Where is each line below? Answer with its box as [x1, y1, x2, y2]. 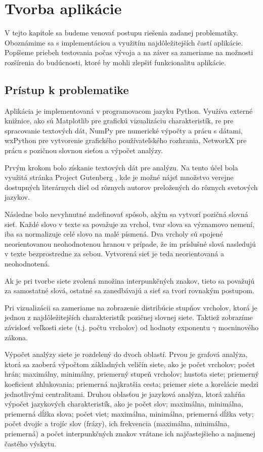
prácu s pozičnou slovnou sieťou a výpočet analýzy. [5, 145, 163, 156]
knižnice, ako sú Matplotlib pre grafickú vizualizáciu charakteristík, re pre [5, 115, 234, 126]
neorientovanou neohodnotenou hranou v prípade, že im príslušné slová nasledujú [5, 238, 256, 249]
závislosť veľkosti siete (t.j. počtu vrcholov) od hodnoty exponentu [5, 322, 210, 332]
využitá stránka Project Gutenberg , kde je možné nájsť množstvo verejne [5, 172, 234, 183]
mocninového [218, 322, 258, 332]
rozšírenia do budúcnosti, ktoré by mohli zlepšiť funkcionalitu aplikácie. [5, 57, 226, 67]
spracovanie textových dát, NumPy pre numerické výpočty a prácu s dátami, [5, 125, 243, 135]
